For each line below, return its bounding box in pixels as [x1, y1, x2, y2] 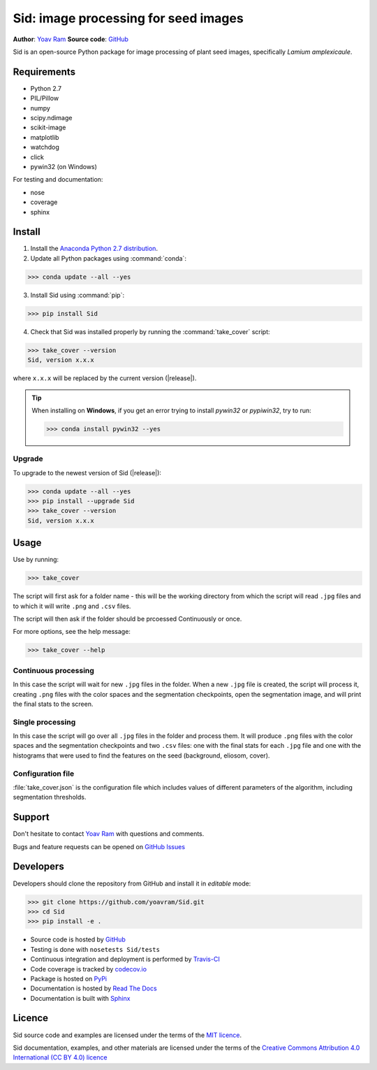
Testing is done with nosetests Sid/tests [30, 945, 161, 953]
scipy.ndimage [30, 114, 73, 122]
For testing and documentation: [13, 175, 103, 184]
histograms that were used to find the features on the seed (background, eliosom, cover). [13, 751, 270, 760]
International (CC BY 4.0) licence [13, 1053, 108, 1062]
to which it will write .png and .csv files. [13, 602, 131, 610]
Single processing [13, 717, 76, 727]
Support [13, 811, 50, 823]
